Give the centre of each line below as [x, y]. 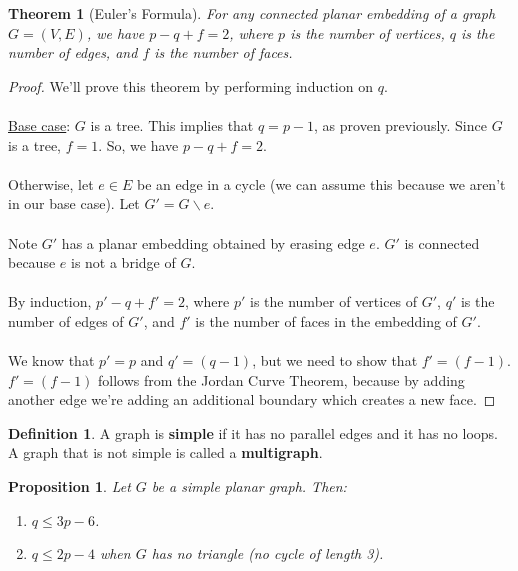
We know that [51, 360]
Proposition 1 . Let [69, 486]
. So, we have [138, 144]
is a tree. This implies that [172, 124]
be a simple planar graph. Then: [249, 486]
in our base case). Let [74, 203]
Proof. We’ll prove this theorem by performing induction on [190, 85]
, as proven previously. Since [400, 124]
